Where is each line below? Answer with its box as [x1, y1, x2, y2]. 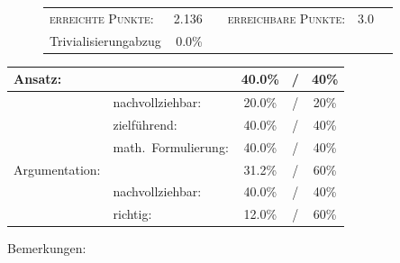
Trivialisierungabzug [50, 31, 161, 50]
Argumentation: [14, 159, 101, 178]
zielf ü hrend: [113, 114, 177, 133]
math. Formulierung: [113, 137, 229, 156]
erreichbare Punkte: [227, 8, 346, 27]
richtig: [113, 204, 152, 223]
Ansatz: [14, 69, 62, 88]
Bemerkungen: [7, 239, 86, 258]
